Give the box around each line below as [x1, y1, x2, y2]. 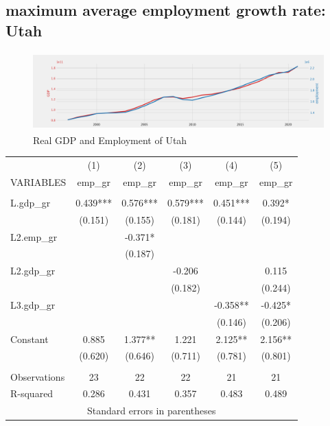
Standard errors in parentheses [87, 403, 216, 418]
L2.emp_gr [10, 229, 58, 244]
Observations [10, 369, 65, 383]
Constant [10, 331, 49, 346]
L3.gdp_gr [10, 297, 56, 311]
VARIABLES [10, 174, 67, 189]
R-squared [10, 386, 54, 401]
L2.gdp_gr [10, 263, 56, 278]
